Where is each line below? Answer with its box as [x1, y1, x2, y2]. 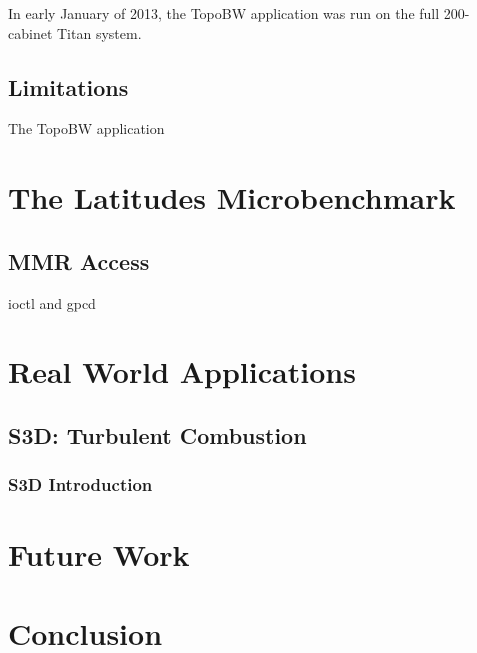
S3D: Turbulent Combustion [8, 419, 307, 450]
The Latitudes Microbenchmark [8, 177, 456, 218]
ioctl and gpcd [8, 292, 96, 313]
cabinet [8, 22, 53, 43]
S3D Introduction [8, 472, 153, 497]
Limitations [8, 71, 129, 102]
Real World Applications [8, 351, 356, 392]
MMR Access [8, 245, 150, 276]
